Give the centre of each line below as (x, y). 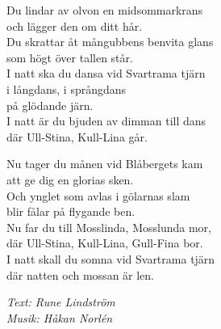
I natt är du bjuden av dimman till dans (106, 121)
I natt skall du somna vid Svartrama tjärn (111, 258)
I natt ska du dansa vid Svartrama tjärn (106, 73)
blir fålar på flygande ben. (71, 211)
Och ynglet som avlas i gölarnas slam (98, 195)
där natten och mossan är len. (81, 274)
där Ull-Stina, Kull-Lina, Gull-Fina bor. (105, 243)
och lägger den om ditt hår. (75, 25)
